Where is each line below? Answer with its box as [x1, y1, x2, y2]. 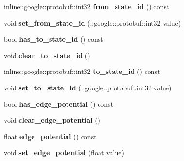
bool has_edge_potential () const [4, 99, 114, 109]
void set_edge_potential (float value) [4, 147, 124, 158]
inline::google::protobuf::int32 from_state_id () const [4, 1, 169, 11]
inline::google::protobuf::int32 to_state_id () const [4, 66, 160, 76]
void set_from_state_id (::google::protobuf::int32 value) [4, 17, 181, 28]
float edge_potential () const [4, 131, 97, 141]
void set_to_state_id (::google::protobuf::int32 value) [4, 82, 172, 92]
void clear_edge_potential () [4, 115, 100, 125]
